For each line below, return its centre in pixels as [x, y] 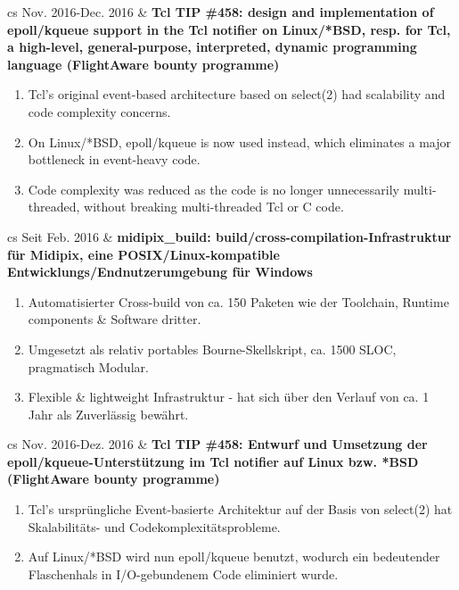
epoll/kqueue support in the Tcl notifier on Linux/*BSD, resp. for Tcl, [229, 29]
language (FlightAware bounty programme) [143, 64]
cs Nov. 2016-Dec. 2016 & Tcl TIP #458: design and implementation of [221, 12]
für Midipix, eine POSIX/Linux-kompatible [143, 254]
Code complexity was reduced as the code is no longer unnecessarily [213, 189]
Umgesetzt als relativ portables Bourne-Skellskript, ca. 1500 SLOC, [212, 349]
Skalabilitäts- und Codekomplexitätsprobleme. [154, 526]
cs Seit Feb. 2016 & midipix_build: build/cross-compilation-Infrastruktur [229, 236]
